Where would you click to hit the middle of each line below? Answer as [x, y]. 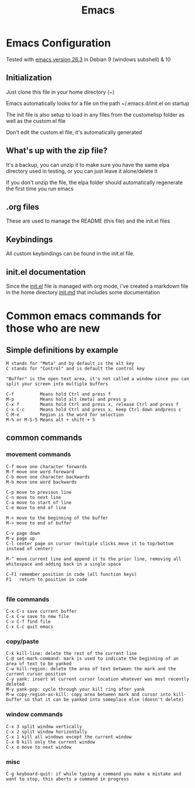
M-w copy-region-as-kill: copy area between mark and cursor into [88, 695]
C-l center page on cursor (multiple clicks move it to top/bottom [90, 543]
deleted [15, 684]
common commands [44, 438]
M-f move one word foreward [40, 472]
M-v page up [20, 538]
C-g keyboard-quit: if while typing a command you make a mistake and [94, 774]
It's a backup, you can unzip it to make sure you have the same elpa [88, 165]
